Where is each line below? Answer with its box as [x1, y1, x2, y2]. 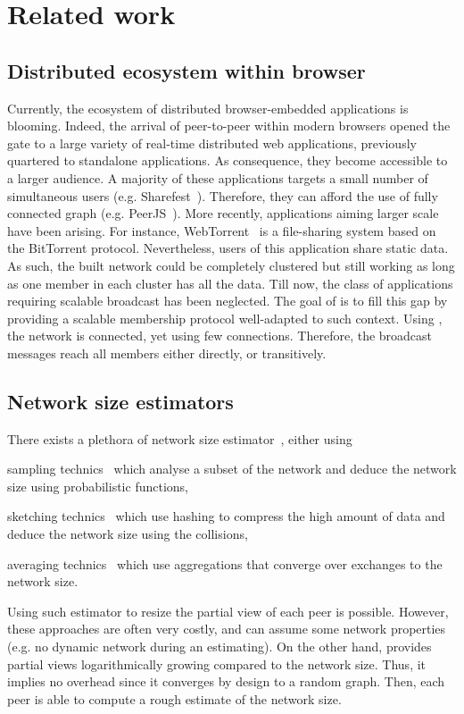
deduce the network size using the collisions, [7, 525, 248, 543]
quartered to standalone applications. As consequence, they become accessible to [7, 151, 448, 170]
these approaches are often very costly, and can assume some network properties [7, 619, 446, 638]
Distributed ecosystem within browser [7, 56, 366, 84]
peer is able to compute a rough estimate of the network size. [7, 689, 342, 708]
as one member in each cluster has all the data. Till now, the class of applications [7, 273, 453, 292]
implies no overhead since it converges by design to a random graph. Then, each [7, 672, 445, 691]
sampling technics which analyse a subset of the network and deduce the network [7, 459, 457, 478]
